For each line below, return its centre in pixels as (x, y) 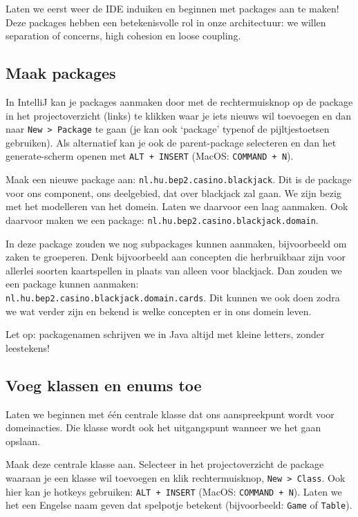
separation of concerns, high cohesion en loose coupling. (123, 36)
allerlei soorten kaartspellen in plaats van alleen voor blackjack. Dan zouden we (174, 270)
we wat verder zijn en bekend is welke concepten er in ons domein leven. (159, 311)
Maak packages (61, 73)
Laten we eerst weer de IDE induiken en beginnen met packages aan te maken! (172, 8)
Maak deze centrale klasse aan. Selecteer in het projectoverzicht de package (165, 464)
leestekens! (28, 347)
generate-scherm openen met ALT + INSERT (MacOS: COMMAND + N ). (150, 156)
